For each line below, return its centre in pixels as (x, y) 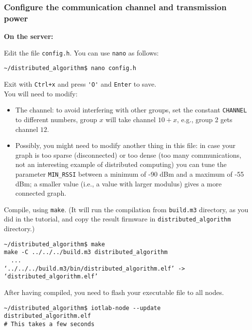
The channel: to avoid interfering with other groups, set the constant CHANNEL (131, 110)
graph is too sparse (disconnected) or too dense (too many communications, (128, 155)
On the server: (29, 36)
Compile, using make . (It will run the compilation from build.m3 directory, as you (126, 209)
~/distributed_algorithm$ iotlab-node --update (82, 308)
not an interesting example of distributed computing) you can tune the (121, 164)
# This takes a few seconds (49, 324)
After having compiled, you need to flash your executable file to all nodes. (114, 292)
